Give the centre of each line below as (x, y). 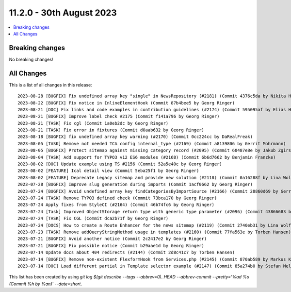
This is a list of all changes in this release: (50, 85)
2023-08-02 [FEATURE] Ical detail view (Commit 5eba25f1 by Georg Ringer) (108, 171)
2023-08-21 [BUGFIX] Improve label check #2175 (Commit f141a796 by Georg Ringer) (119, 116)
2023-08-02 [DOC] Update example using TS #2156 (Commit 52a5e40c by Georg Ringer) (120, 164)
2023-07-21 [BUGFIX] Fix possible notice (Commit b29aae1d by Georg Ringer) (111, 246)
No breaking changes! (31, 59)
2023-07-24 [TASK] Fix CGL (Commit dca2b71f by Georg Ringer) (93, 218)
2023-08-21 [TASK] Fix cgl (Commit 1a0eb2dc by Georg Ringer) (93, 123)
